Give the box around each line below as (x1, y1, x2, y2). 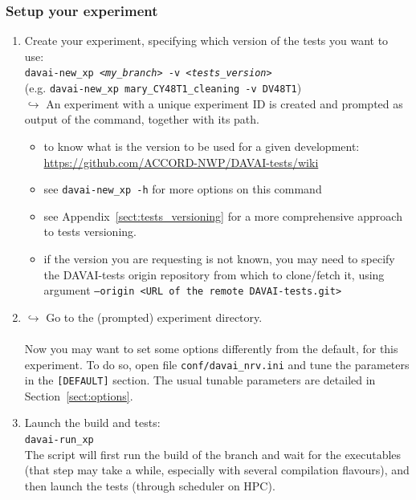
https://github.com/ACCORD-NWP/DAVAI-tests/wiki (43, 153, 319, 170)
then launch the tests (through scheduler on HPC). (24, 477, 275, 494)
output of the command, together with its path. (24, 111, 259, 128)
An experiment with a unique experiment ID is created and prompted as (46, 95, 403, 112)
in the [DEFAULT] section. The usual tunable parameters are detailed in (24, 372, 376, 388)
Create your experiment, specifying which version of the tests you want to (24, 32, 389, 49)
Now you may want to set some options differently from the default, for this (24, 339, 398, 356)
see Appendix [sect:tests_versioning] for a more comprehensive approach (43, 207, 402, 224)
